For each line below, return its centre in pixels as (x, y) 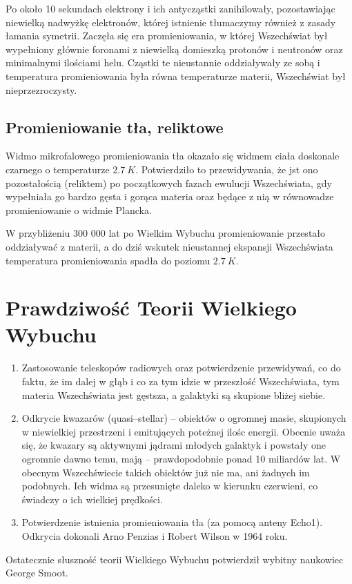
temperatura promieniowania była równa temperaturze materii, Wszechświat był (176, 76)
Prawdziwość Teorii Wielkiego (151, 308)
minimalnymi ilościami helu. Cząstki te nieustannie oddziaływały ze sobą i (163, 62)
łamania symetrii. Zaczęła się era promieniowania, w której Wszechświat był (167, 36)
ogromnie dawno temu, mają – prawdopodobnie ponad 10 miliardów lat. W (181, 458)
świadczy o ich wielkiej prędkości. (92, 499)
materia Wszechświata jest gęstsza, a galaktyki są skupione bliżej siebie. (174, 395)
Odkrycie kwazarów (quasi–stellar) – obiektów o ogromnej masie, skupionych (184, 418)
